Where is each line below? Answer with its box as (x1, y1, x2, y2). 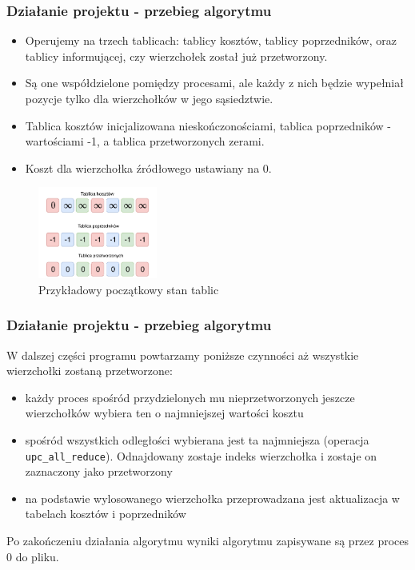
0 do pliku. (6, 548, 59, 564)
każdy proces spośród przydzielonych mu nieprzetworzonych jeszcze (25, 389, 355, 405)
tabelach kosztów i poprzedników (25, 505, 186, 522)
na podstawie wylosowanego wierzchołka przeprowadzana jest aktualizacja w (25, 489, 400, 506)
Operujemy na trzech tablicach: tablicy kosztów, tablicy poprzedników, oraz (25, 32, 397, 49)
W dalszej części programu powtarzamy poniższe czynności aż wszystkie (6, 346, 359, 363)
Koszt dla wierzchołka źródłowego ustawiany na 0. (25, 159, 272, 176)
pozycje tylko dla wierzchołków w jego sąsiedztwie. (25, 90, 273, 106)
